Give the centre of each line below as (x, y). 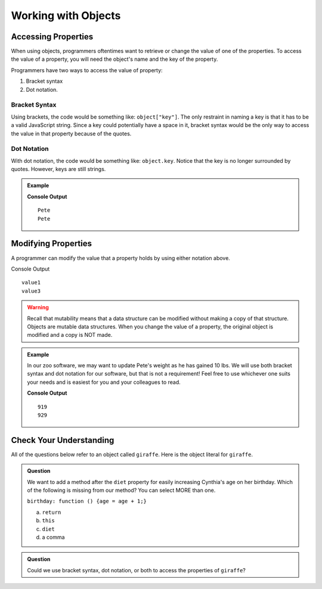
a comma (53, 537)
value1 (31, 283)
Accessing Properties (52, 37)
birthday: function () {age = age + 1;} (87, 501)
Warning (38, 308)
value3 (31, 291)
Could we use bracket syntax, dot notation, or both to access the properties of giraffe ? (136, 570)
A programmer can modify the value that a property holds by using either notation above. (121, 258)
